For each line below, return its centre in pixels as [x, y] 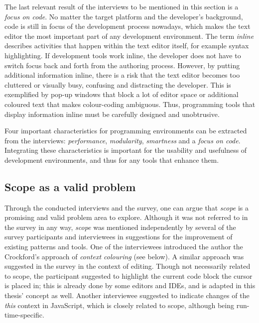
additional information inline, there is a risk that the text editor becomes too [122, 75]
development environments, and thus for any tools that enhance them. [112, 160]
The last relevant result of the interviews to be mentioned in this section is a [122, 6]
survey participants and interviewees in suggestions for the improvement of [119, 237]
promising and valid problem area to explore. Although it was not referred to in [126, 217]
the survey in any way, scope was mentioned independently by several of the [120, 227]
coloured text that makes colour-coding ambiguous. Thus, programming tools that [130, 104]
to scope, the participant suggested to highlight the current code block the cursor [129, 275]
